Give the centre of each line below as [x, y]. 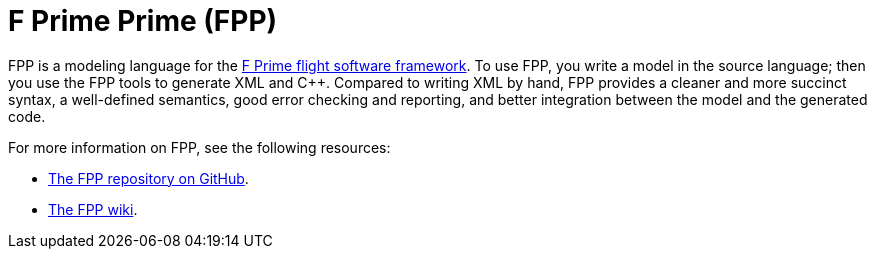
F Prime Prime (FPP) [143, 21]
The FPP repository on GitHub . [148, 178]
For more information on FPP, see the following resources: [199, 147]
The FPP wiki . [93, 209]
